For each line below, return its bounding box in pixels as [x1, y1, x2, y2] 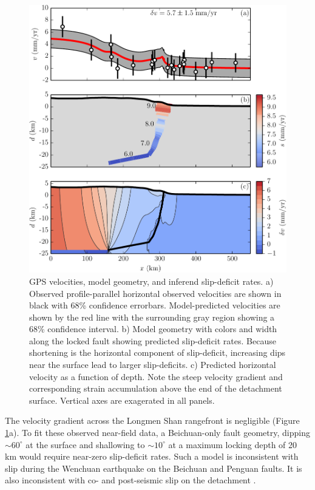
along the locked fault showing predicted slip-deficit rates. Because [29, 334, 276, 347]
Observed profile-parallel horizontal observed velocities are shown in [29, 287, 282, 299]
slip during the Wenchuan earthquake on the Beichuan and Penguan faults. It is [5, 461, 302, 474]
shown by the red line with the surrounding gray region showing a [29, 310, 275, 323]
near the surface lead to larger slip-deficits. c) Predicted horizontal [29, 358, 276, 371]
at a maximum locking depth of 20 [168, 438, 297, 451]
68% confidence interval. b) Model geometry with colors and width [29, 322, 277, 335]
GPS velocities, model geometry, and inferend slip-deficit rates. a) [29, 274, 274, 287]
